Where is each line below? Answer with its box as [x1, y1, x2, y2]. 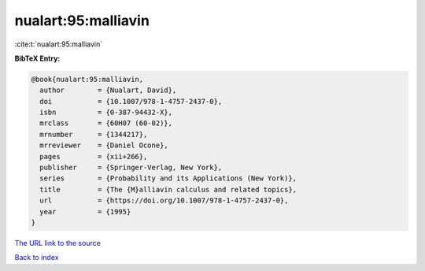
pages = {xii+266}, [39, 152, 148, 161]
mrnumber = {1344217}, [39, 130, 148, 139]
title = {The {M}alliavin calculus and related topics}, [39, 185, 297, 194]
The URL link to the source [14, 238, 102, 247]
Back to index [14, 253, 59, 262]
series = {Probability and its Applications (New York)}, [39, 174, 297, 183]
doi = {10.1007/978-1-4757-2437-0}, [39, 97, 223, 106]
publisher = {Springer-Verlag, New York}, [39, 163, 223, 173]
